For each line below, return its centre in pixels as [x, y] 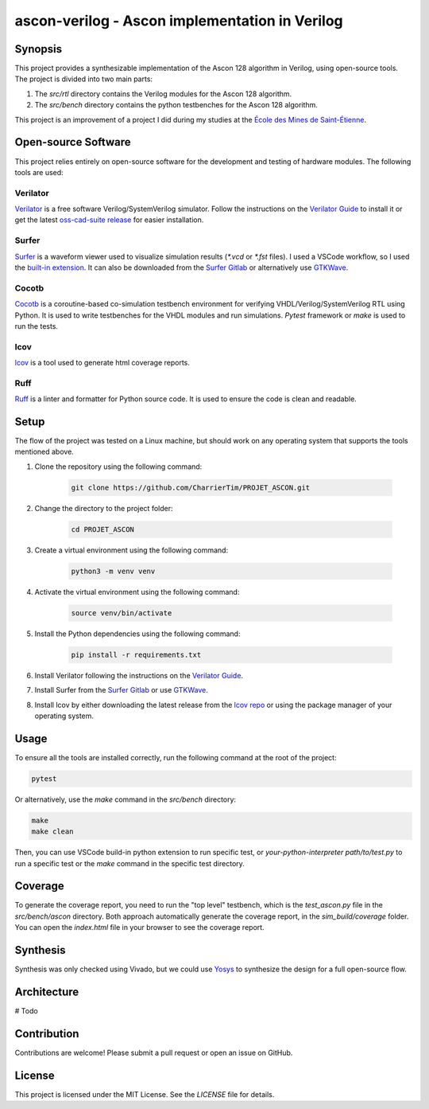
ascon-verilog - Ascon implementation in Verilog [179, 21]
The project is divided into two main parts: [84, 79]
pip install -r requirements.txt [136, 654]
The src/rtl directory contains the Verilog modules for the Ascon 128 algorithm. [163, 94]
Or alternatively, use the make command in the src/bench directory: [126, 799]
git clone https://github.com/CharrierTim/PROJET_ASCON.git [191, 487]
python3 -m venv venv [113, 571]
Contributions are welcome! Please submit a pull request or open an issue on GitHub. [154, 1052]
